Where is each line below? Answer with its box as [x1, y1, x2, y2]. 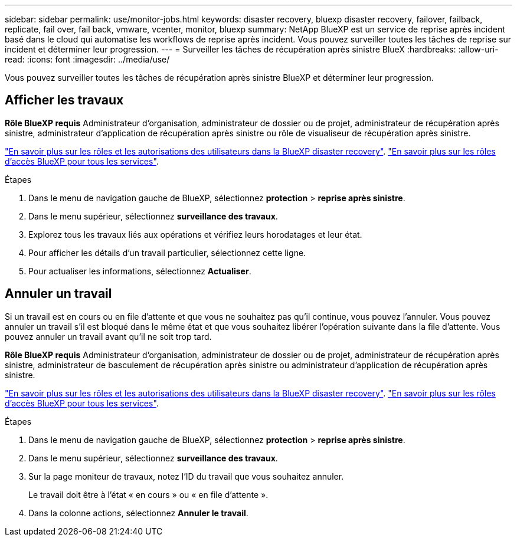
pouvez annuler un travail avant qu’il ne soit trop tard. [5, 331, 212, 342]
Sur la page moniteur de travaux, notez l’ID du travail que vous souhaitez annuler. [28, 471, 344, 481]
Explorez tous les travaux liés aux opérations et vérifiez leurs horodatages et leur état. [28, 229, 362, 240]
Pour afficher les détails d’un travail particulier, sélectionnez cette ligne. [28, 247, 306, 258]
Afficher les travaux [5, 93, 124, 108]
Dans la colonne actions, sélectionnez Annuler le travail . [28, 507, 248, 518]
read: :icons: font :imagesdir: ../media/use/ [5, 54, 170, 64]
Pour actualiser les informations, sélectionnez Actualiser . [28, 265, 251, 276]
